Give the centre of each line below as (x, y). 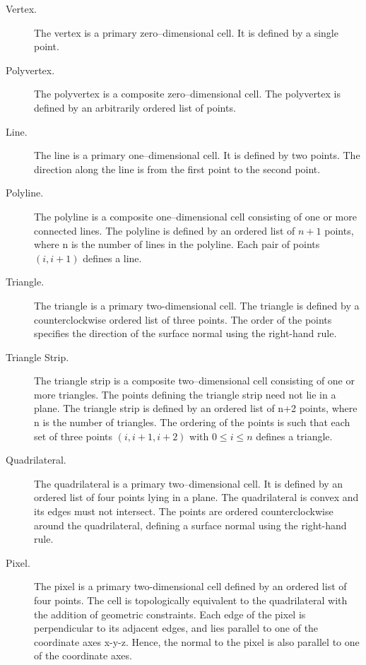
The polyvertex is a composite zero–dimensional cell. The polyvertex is (187, 94)
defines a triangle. (294, 436)
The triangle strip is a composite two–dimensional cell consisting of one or (194, 381)
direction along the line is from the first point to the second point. (177, 169)
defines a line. (112, 258)
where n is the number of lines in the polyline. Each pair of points (177, 244)
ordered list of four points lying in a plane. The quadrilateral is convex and (196, 497)
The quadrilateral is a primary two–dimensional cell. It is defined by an (189, 483)
